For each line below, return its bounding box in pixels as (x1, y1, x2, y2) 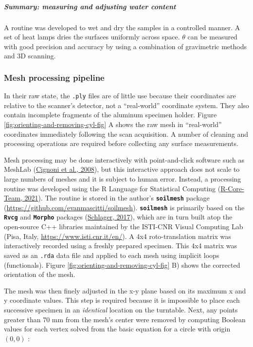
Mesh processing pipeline (4, 71, 105, 83)
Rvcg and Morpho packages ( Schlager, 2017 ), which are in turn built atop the (4, 212, 233, 222)
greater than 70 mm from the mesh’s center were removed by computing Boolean (4, 314, 246, 324)
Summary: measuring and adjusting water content (4, 1, 176, 11)
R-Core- (220, 183, 244, 193)
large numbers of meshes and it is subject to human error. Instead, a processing (4, 173, 241, 183)
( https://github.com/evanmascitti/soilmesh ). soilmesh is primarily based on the (4, 202, 245, 212)
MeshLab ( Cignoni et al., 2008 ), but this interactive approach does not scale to (4, 164, 240, 174)
